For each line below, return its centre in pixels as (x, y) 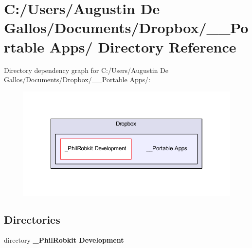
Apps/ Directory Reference (143, 46)
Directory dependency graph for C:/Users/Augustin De (86, 70)
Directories (32, 219)
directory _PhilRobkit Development (64, 239)
